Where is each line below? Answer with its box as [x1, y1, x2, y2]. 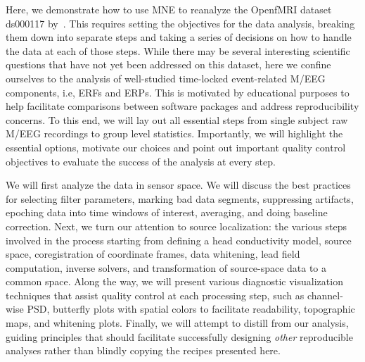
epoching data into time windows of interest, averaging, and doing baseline [6, 205, 328, 220]
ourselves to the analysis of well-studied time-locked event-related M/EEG [6, 70, 326, 85]
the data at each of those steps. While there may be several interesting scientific [6, 43, 350, 58]
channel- [307, 287, 343, 302]
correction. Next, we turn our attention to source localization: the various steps [6, 218, 347, 233]
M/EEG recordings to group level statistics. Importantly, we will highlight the [6, 126, 343, 141]
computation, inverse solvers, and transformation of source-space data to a [6, 260, 327, 275]
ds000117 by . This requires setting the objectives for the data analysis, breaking [6, 15, 355, 30]
